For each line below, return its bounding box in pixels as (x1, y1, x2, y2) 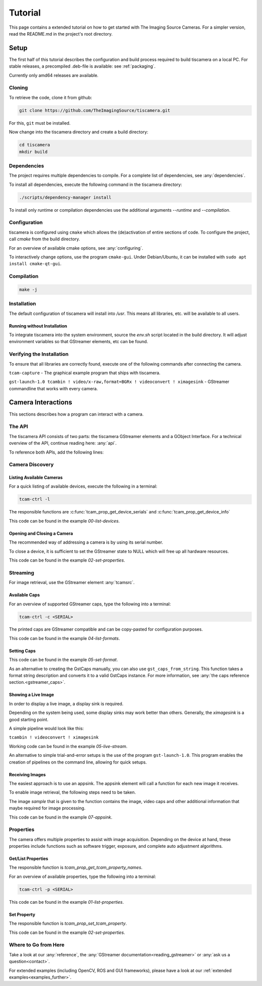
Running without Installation (9, 323, 67, 329)
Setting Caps (9, 648, 36, 654)
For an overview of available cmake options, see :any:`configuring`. (9, 245, 143, 251)
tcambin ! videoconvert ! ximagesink (9, 735, 99, 740)
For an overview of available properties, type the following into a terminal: (9, 874, 156, 879)
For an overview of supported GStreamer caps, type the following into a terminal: (9, 601, 171, 607)
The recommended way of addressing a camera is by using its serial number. (9, 539, 164, 545)
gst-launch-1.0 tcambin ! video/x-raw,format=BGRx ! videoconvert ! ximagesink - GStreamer (9, 379, 229, 384)
